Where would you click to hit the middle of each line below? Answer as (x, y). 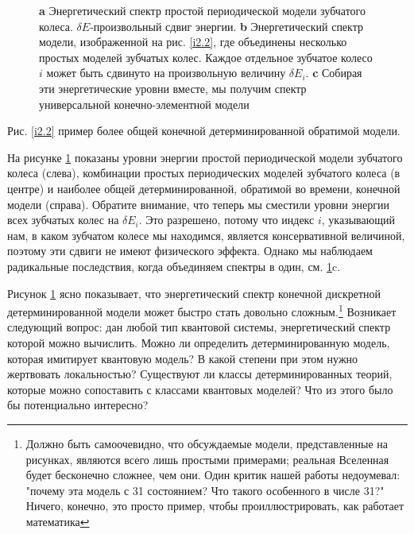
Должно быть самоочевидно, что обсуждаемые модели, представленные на (207, 443)
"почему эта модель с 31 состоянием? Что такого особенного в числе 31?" (205, 490)
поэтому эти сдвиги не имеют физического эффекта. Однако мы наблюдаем (190, 251)
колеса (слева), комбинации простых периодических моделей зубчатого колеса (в (204, 173)
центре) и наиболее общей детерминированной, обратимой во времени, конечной (204, 188)
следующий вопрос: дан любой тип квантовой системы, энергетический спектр (199, 327)
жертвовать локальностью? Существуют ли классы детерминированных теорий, (200, 374)
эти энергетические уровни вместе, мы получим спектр (173, 88)
